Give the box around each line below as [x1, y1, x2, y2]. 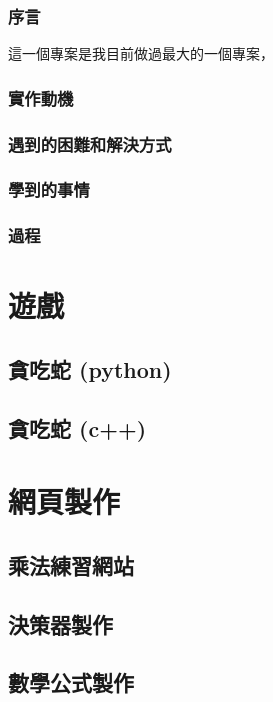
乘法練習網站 [8, 549, 134, 580]
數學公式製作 [8, 667, 134, 698]
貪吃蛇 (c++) [8, 412, 147, 443]
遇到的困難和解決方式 [8, 131, 172, 156]
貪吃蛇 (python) [8, 353, 172, 384]
